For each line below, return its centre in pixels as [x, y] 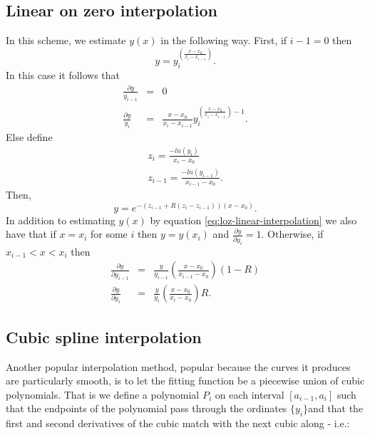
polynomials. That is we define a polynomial [103, 394]
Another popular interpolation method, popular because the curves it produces [178, 366]
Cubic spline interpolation [104, 336]
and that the [336, 408]
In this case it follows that [63, 75]
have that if [31, 234]
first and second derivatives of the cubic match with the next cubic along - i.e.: [178, 423]
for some [109, 234]
